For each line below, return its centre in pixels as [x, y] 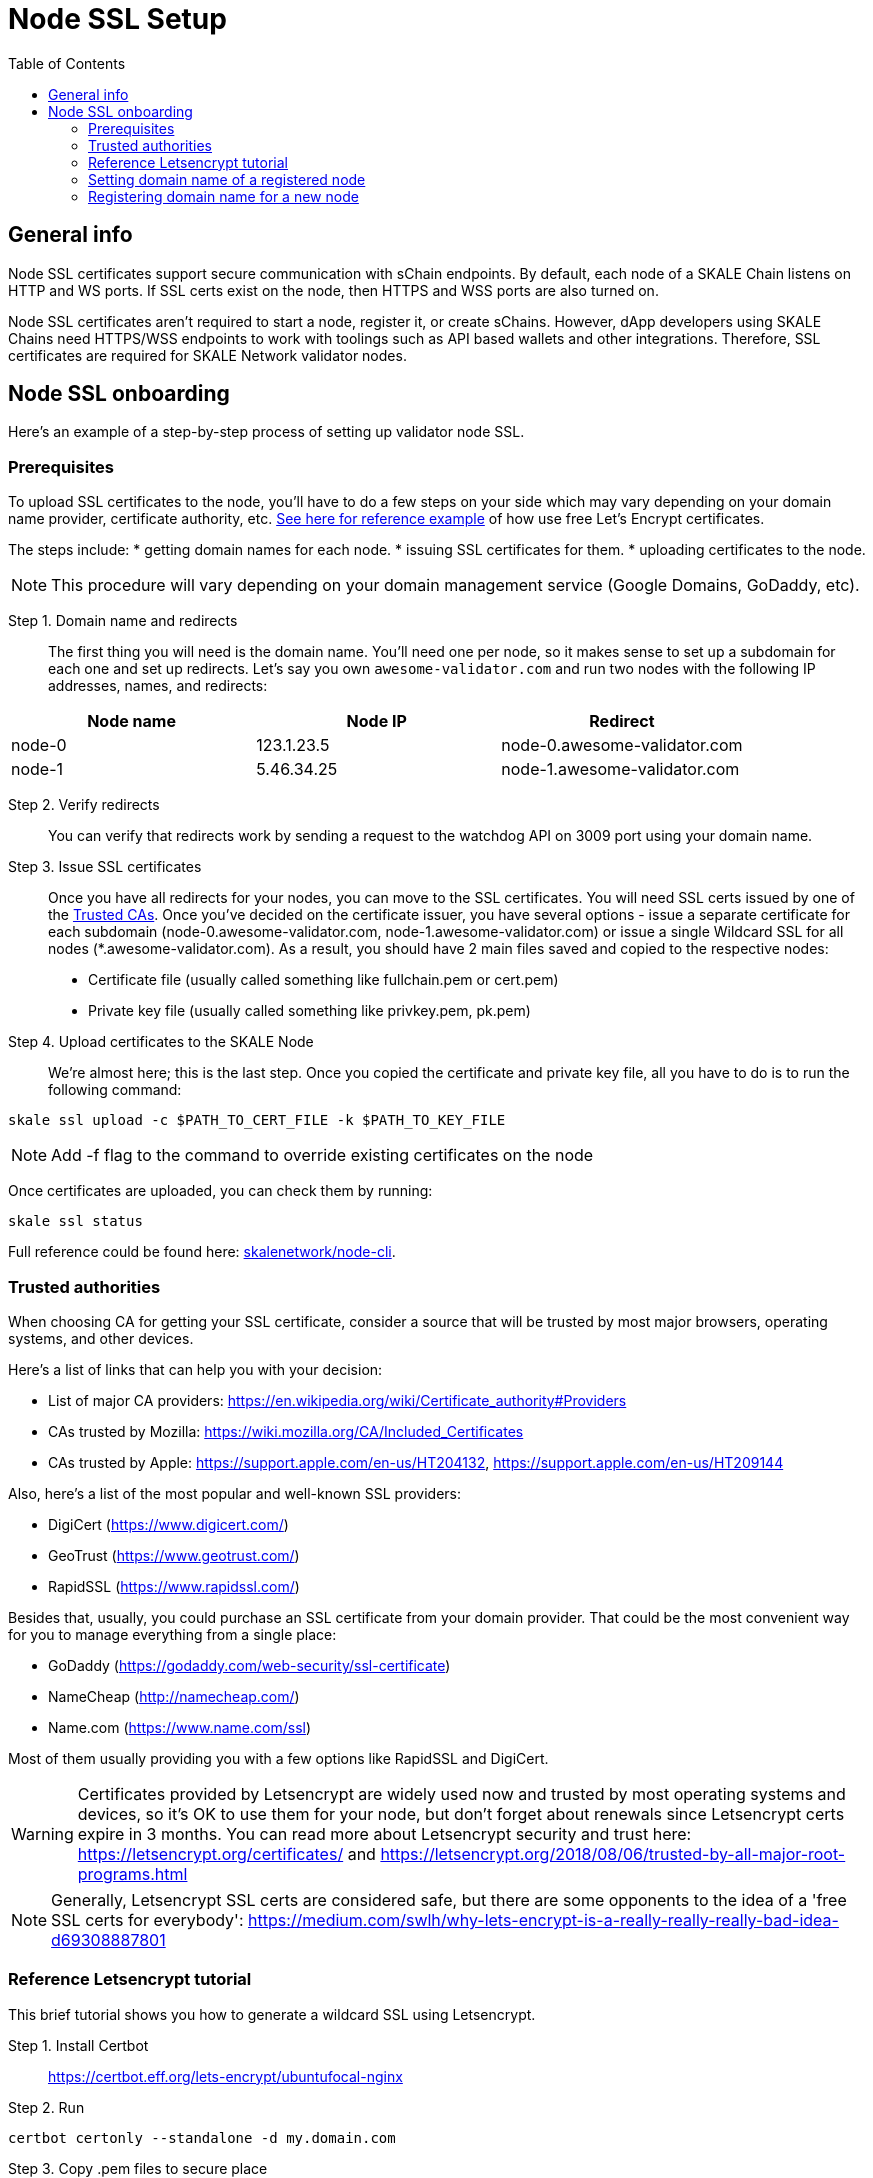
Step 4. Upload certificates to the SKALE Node [161, 1042]
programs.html [132, 1873]
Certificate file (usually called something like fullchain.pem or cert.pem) [323, 980]
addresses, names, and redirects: [158, 686]
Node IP [376, 721]
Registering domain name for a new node [223, 196]
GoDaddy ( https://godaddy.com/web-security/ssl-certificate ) [249, 1665]
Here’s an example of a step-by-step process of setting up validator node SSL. [266, 432]
